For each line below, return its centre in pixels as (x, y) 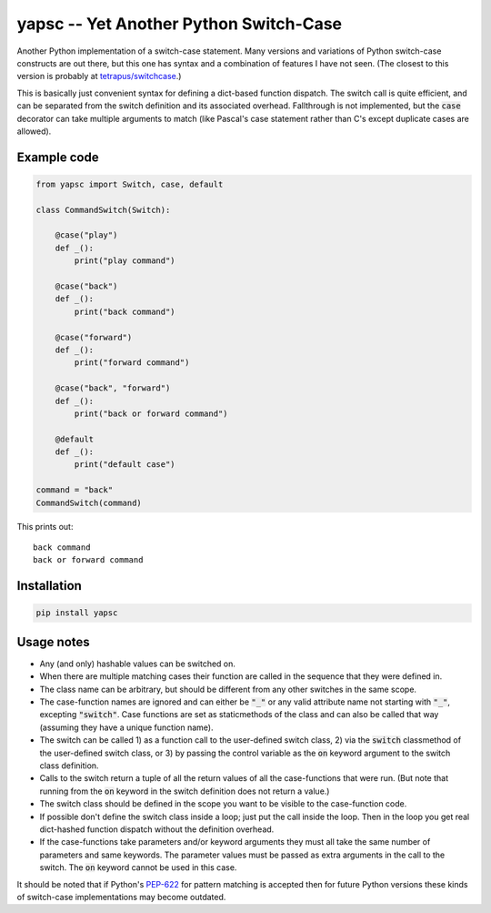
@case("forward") (94, 337)
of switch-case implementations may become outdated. (121, 897)
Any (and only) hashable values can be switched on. (138, 664)
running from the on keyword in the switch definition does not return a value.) (185, 791)
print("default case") (125, 465)
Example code (58, 157)
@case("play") (86, 235)
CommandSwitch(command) (89, 502)
